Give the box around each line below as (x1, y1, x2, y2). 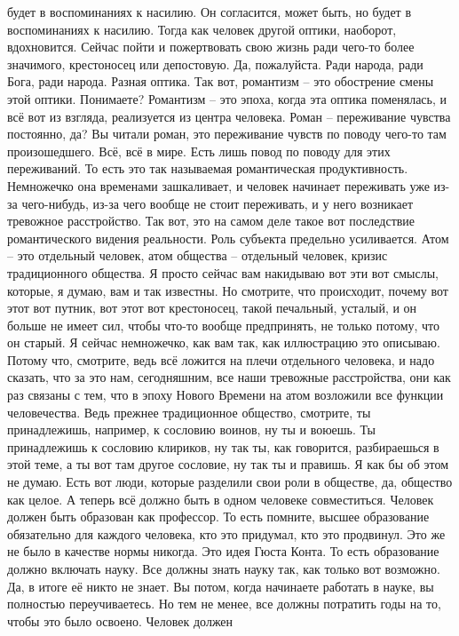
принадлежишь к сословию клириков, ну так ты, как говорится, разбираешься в (7, 437, 439, 456)
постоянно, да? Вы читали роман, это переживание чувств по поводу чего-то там (7, 124, 447, 143)
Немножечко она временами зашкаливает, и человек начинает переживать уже (7, 176, 430, 195)
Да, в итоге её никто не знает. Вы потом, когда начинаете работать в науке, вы (7, 576, 434, 595)
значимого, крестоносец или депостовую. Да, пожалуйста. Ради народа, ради (7, 54, 423, 73)
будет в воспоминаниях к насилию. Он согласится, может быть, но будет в (7, 3, 411, 20)
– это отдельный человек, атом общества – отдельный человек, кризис (7, 246, 388, 265)
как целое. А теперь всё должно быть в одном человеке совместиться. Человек (7, 489, 434, 508)
